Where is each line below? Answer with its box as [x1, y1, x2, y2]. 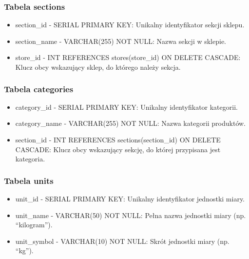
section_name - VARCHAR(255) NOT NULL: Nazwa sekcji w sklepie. [15, 36, 227, 46]
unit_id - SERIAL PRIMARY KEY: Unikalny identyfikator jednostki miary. [15, 194, 245, 203]
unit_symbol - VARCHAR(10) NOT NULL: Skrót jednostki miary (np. [15, 236, 230, 246]
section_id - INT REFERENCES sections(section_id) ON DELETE [15, 135, 221, 144]
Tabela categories [4, 82, 74, 95]
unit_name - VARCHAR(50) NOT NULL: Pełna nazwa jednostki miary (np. [15, 210, 246, 220]
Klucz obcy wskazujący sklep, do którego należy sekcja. [15, 62, 181, 72]
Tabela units [4, 174, 54, 186]
